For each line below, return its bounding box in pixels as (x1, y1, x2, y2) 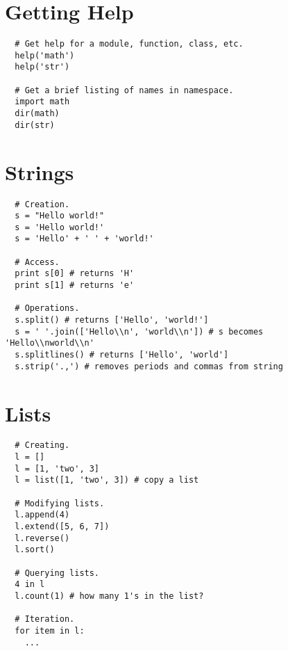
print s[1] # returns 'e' (15, 280, 135, 291)
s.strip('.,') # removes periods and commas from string (15, 361, 283, 371)
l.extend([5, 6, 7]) (15, 522, 110, 532)
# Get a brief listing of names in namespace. (15, 85, 234, 95)
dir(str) (15, 120, 55, 130)
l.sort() (15, 545, 55, 555)
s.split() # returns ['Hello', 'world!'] (15, 315, 209, 325)
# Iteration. (15, 614, 75, 625)
